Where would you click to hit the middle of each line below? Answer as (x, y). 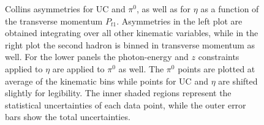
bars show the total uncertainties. (68, 117)
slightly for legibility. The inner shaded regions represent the (118, 93)
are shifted (238, 81)
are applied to (78, 68)
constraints (219, 57)
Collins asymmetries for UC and (65, 9)
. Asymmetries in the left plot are (179, 21)
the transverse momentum (54, 21)
